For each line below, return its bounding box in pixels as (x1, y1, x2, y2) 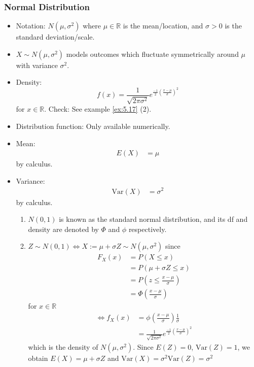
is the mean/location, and (123, 20, 203, 31)
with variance (16, 59, 58, 70)
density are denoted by (28, 223, 99, 234)
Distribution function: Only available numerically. (16, 121, 170, 131)
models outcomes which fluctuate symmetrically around (66, 48, 239, 59)
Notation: (16, 20, 46, 31)
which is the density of (28, 341, 98, 352)
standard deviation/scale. (16, 31, 95, 42)
